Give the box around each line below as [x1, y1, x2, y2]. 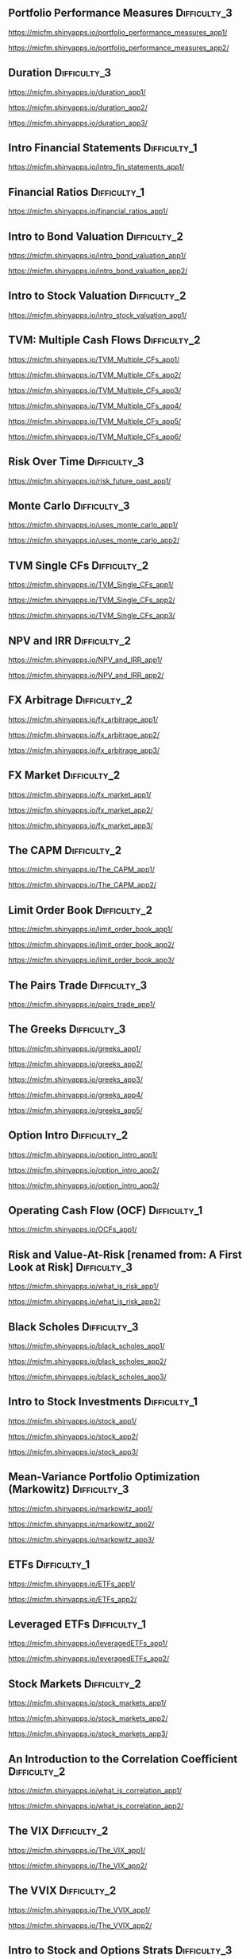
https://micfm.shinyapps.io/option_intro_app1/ [8, 1150, 158, 1159]
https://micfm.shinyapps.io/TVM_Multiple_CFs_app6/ [8, 432, 182, 441]
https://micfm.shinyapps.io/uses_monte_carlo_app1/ [8, 520, 179, 530]
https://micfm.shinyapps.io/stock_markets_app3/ [8, 1729, 168, 1739]
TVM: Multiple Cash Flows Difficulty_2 [8, 334, 201, 347]
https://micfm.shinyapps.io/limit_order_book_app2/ [8, 940, 175, 950]
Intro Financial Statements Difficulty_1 [8, 141, 198, 155]
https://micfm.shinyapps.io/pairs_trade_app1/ [8, 1000, 156, 1009]
